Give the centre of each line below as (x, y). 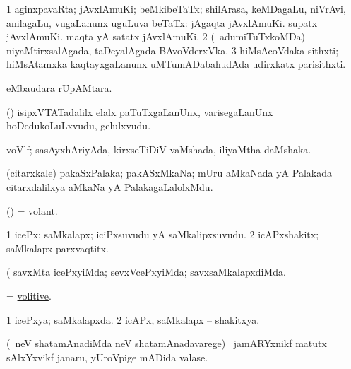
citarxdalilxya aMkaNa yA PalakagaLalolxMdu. (110, 186)
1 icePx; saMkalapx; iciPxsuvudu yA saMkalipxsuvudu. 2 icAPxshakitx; (163, 234)
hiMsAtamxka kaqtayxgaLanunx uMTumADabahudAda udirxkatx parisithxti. (176, 64)
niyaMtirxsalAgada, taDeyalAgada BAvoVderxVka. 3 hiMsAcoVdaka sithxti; (173, 50)
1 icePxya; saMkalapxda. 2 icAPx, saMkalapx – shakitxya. (133, 319)
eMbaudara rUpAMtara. (59, 87)
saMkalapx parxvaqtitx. (58, 248)
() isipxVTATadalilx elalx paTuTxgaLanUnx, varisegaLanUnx (140, 111)
